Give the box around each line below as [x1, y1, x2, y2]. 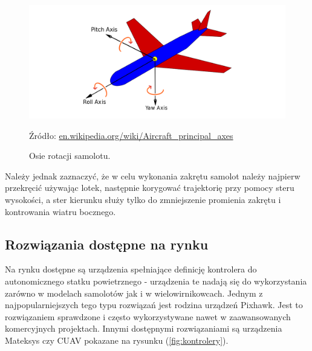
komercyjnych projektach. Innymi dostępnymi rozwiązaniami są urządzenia [5, 322, 282, 335]
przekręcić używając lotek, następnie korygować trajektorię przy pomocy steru [5, 181, 294, 194]
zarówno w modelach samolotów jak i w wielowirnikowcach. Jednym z [5, 286, 263, 299]
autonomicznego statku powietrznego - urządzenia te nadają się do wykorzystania [5, 274, 307, 287]
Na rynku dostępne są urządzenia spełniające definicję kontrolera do [5, 263, 257, 275]
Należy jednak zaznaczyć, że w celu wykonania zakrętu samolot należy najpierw [5, 169, 301, 182]
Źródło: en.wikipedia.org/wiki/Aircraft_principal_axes [29, 129, 233, 141]
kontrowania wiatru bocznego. [5, 205, 116, 217]
